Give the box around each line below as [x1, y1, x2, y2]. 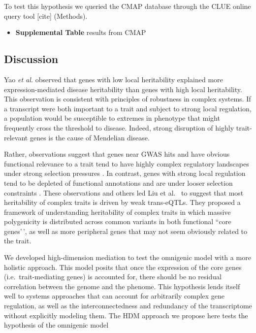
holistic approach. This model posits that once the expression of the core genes [4, 262, 242, 272]
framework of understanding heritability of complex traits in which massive [4, 206, 231, 217]
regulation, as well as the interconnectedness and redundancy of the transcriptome [4, 300, 252, 311]
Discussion [4, 51, 59, 67]
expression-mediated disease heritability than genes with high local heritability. [4, 84, 242, 94]
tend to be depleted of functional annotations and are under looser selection [4, 177, 233, 188]
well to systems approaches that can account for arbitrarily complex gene [4, 291, 225, 301]
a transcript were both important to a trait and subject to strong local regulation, [4, 103, 252, 113]
